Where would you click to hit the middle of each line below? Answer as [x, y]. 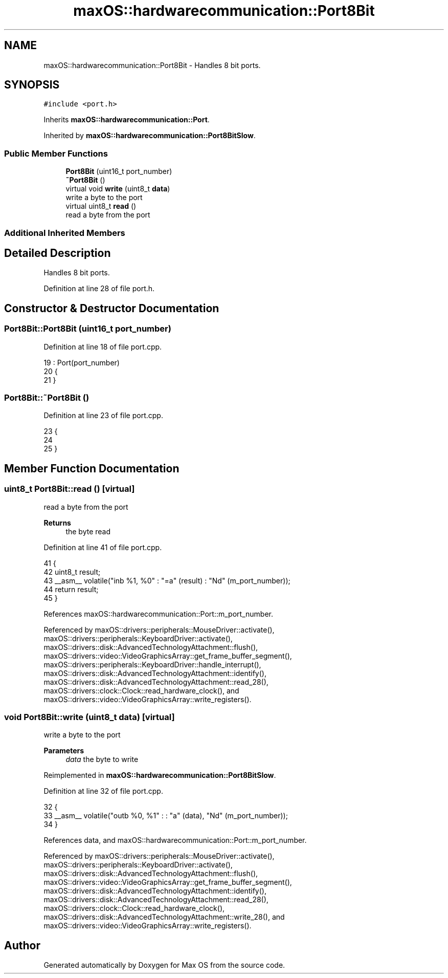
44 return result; [71, 589]
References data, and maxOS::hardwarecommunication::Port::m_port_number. [175, 840]
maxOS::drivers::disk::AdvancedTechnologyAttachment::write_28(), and [164, 917]
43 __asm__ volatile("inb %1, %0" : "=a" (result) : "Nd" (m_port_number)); [167, 580]
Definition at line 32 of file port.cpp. [103, 791]
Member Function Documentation [92, 468]
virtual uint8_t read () [101, 206]
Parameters [64, 751]
